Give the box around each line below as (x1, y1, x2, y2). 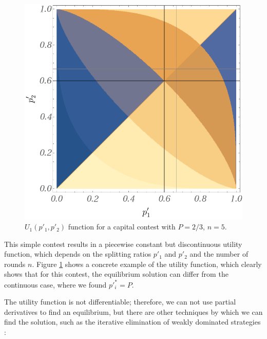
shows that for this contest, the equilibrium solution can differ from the (4, 269, 228, 279)
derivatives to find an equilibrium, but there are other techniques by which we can (4, 306, 263, 317)
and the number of (189, 248, 249, 259)
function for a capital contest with (68, 221, 176, 232)
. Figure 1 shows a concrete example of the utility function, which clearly (32, 258, 262, 269)
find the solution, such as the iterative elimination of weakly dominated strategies (4, 316, 261, 327)
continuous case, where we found (4, 279, 107, 290)
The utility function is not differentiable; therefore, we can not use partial (4, 296, 236, 307)
